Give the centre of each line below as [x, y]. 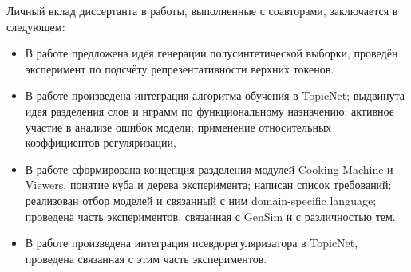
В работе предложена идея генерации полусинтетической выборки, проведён [211, 53]
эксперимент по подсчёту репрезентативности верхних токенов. [180, 68]
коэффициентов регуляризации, [101, 142]
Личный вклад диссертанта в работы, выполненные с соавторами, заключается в [202, 10]
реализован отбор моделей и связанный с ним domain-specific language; [201, 200]
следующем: [36, 26]
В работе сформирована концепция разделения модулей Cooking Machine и [209, 169]
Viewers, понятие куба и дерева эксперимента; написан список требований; [208, 185]
